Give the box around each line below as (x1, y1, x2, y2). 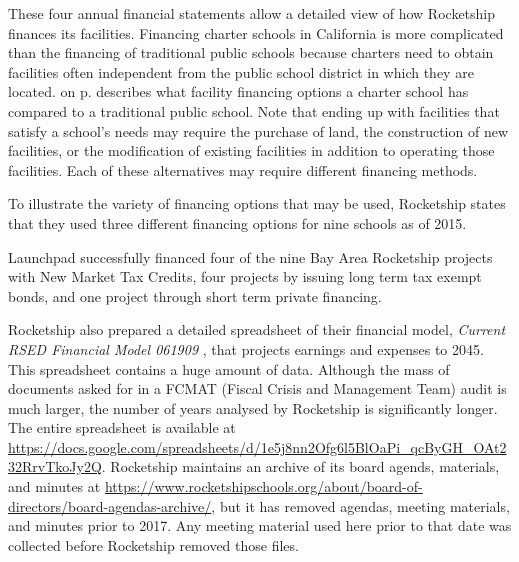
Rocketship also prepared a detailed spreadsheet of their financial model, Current (8, 319, 506, 340)
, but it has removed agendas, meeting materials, (211, 495, 510, 516)
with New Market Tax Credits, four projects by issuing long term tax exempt (8, 266, 482, 287)
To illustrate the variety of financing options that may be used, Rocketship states (8, 193, 506, 214)
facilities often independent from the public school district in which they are (8, 61, 474, 82)
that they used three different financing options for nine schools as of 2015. (8, 212, 467, 233)
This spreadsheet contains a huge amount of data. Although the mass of (8, 358, 450, 379)
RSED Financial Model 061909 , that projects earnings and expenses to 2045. (8, 338, 484, 359)
